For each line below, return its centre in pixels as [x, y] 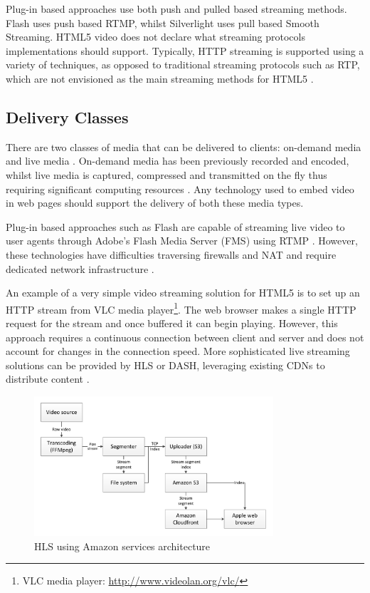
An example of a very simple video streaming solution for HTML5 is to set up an [183, 293]
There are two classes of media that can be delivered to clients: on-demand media [184, 146]
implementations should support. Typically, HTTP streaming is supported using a [185, 50]
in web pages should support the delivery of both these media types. [155, 203]
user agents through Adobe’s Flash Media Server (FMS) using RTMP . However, [182, 241]
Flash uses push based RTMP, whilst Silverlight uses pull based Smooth [163, 22]
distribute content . [48, 379]
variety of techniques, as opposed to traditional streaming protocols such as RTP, [183, 65]
